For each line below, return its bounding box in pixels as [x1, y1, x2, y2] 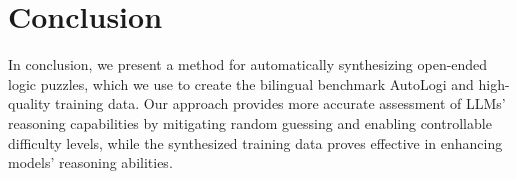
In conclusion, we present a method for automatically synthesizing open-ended [8, 54, 488, 75]
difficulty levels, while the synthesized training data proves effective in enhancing [8, 132, 503, 153]
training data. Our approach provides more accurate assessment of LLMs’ [55, 93, 506, 114]
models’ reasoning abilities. [8, 152, 173, 173]
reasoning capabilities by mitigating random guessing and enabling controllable [8, 112, 492, 133]
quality [8, 93, 51, 114]
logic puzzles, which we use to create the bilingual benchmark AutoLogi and [8, 73, 474, 94]
